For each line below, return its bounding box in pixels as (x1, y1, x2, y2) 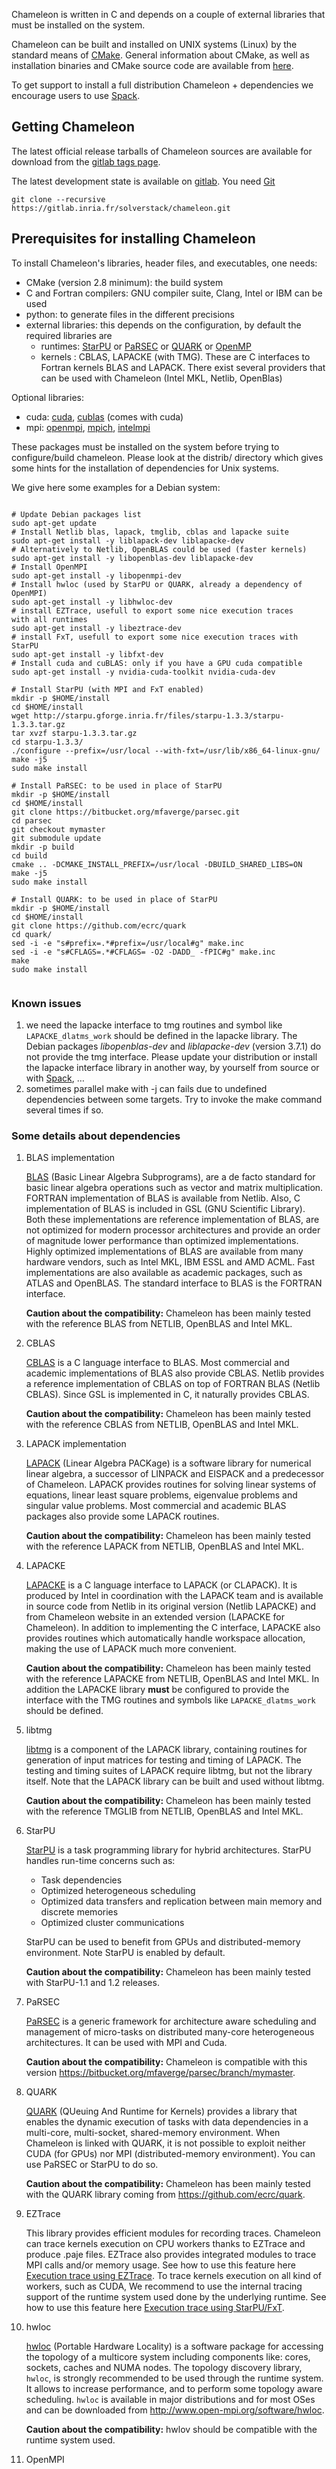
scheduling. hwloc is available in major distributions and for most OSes (25, 2394, 316, 2406)
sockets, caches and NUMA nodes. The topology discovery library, (25, 2362, 303, 2374)
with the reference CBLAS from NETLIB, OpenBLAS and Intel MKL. (25, 1419, 299, 1431)
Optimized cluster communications (40, 1917, 185, 1929)
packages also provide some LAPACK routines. (25, 1510, 220, 1523)
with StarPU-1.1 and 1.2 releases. (25, 1977, 160, 1989)
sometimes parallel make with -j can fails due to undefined (25, 1082, 268, 1094)
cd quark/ (11, 929, 53, 939)
